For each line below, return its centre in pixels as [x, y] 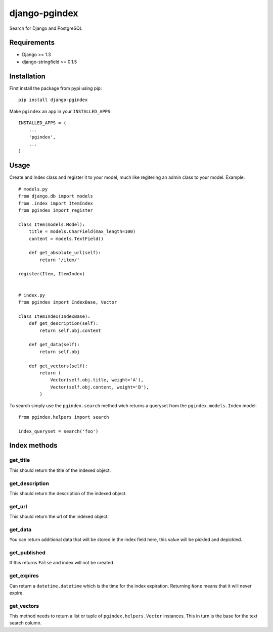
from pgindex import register [56, 210]
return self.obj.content [70, 330]
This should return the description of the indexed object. [68, 493]
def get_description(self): [63, 324]
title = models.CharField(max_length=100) [82, 232]
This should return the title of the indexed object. [60, 470]
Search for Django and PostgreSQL [46, 28]
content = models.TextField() [66, 238]
